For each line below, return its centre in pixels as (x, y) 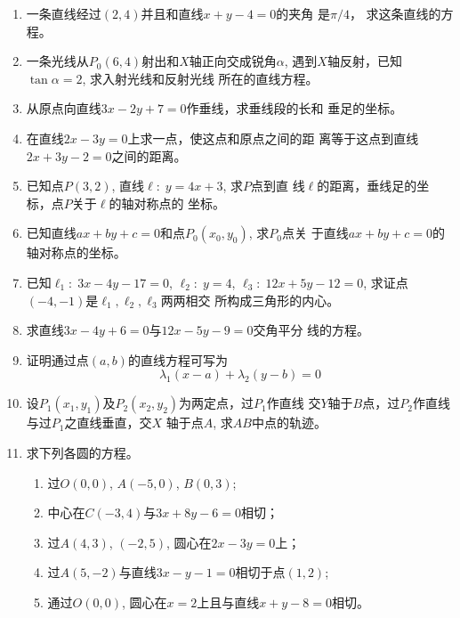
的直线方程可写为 (178, 359)
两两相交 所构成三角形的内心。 (250, 300)
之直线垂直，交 (108, 423)
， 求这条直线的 (395, 13)
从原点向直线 (64, 108)
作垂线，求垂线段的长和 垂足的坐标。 (295, 108)
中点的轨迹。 (289, 423)
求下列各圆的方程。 (82, 452)
